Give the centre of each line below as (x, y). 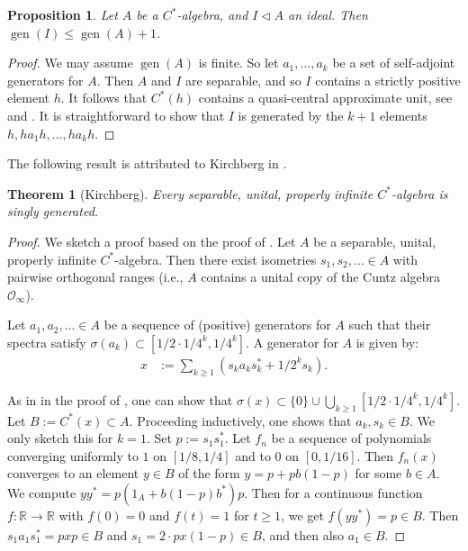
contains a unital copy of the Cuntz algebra (321, 277)
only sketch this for (60, 438)
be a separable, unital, (375, 241)
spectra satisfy (47, 342)
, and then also (303, 534)
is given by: (387, 342)
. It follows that (104, 98)
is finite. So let (238, 63)
